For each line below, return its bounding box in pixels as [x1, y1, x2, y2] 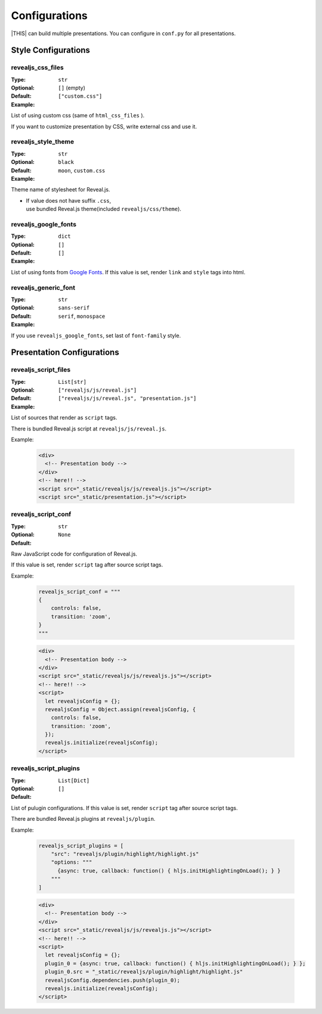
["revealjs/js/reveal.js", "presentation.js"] [58, 395, 197, 402]
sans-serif [58, 305, 90, 311]
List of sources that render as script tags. [11, 414, 117, 421]
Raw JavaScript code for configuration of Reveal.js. [11, 550, 137, 557]
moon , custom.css [58, 167, 106, 174]
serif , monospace [58, 312, 106, 320]
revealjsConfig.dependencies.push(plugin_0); [45, 976, 180, 984]
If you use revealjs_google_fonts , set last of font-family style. [11, 331, 181, 339]
